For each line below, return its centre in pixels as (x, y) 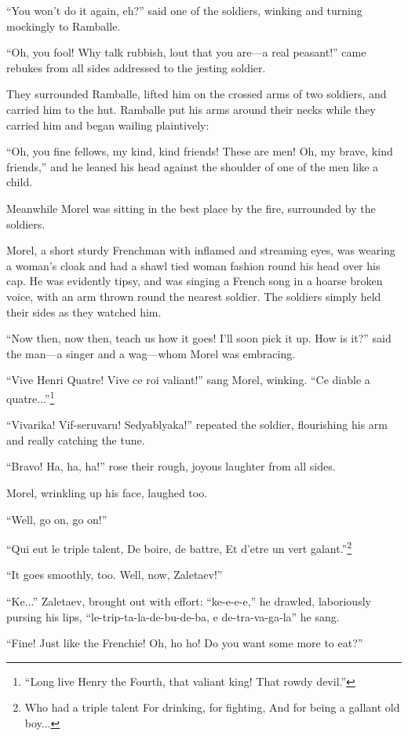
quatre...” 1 (31, 397)
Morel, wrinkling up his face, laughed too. (107, 492)
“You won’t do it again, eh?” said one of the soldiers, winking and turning (184, 10)
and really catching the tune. (76, 439)
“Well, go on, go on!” (57, 519)
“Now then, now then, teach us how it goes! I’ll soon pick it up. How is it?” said (199, 338)
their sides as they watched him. (84, 311)
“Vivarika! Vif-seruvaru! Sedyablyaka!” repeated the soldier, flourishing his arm (197, 425)
